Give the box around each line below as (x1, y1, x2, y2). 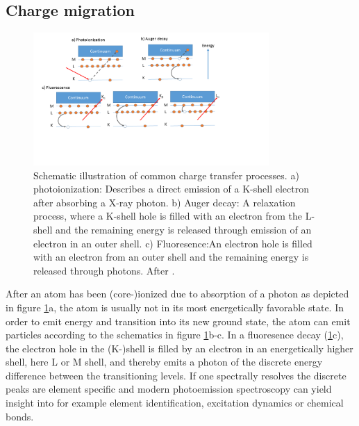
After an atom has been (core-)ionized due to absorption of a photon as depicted (6, 286, 349, 301)
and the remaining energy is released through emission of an (55, 222, 312, 236)
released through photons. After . (33, 263, 175, 277)
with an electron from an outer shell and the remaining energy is (33, 249, 309, 264)
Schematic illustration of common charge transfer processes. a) (33, 167, 299, 182)
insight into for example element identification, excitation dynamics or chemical (6, 395, 344, 410)
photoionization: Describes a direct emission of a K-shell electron (33, 181, 309, 196)
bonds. (6, 409, 34, 423)
